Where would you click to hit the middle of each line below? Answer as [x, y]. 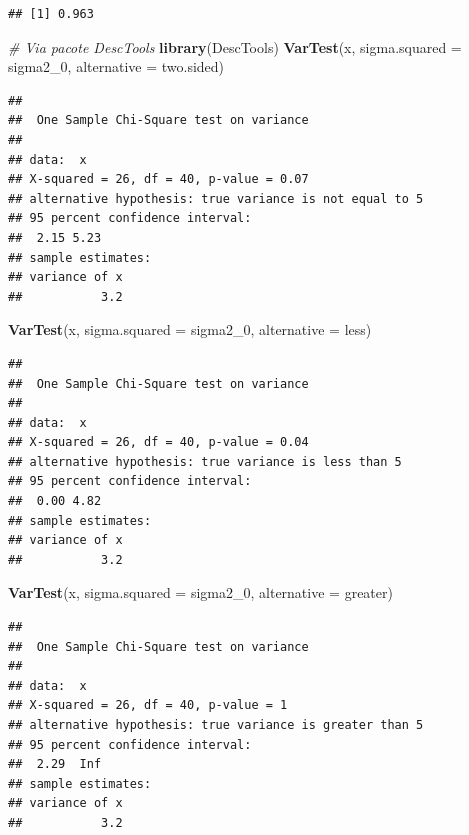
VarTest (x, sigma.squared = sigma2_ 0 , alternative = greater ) [200, 592]
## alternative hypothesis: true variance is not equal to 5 [216, 198]
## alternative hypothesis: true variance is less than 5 [205, 461]
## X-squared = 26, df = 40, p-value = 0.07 [158, 179]
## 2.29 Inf [55, 764]
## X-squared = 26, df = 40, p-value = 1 [148, 705]
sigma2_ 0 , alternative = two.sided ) [116, 66]
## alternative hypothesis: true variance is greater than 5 [216, 725]
